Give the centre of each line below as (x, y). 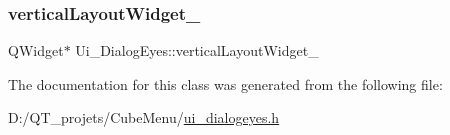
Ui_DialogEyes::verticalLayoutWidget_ (197, 50)
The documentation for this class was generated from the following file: (225, 83)
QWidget (36, 50)
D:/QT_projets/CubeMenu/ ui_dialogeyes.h (144, 117)
